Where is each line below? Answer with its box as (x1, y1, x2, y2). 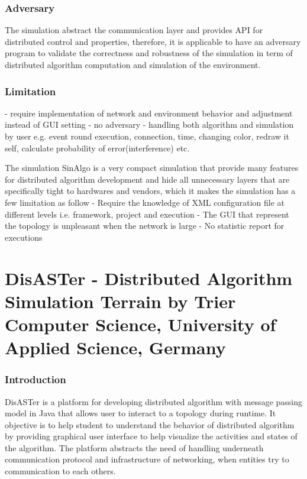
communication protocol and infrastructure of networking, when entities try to (5, 453, 289, 465)
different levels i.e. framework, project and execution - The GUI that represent (5, 208, 289, 220)
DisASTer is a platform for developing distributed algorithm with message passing (5, 395, 303, 407)
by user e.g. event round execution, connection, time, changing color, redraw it (5, 130, 289, 142)
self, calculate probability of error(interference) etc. (5, 141, 190, 154)
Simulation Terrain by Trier (5, 289, 236, 313)
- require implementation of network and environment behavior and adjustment (5, 106, 293, 119)
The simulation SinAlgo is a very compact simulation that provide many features (5, 161, 299, 174)
